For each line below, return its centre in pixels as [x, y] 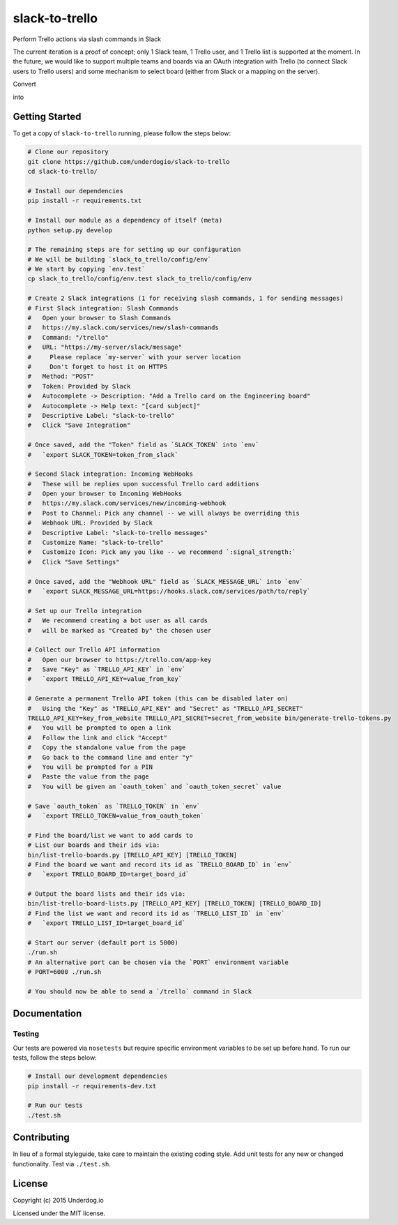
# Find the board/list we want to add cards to [110, 835]
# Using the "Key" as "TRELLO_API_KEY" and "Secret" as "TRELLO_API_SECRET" [165, 708]
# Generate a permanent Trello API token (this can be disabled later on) [158, 699]
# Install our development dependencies [97, 1076]
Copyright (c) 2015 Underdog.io [58, 1201]
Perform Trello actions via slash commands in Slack [87, 39]
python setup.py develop [70, 230]
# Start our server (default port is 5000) [103, 943]
